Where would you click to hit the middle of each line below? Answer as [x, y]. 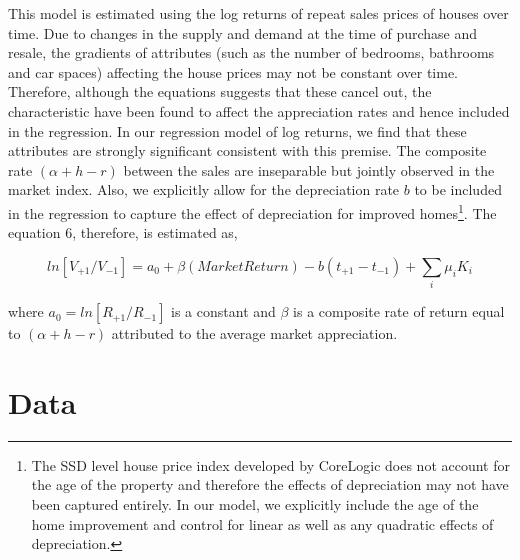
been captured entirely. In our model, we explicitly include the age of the [255, 504]
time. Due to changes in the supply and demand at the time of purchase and [243, 32]
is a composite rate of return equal [399, 311]
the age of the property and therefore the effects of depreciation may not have [270, 484]
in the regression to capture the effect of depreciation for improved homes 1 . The [252, 211]
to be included [458, 189]
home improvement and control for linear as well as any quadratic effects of [262, 523]
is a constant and [223, 311]
